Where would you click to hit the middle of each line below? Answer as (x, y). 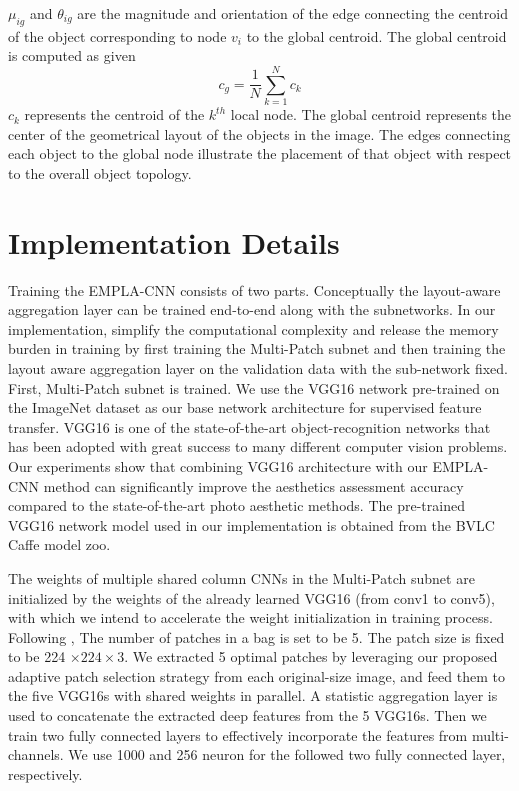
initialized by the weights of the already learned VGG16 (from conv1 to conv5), (251, 597)
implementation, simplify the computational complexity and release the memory (253, 328)
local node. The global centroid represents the (371, 114)
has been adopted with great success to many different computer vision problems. (258, 446)
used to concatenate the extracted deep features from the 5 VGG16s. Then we (247, 715)
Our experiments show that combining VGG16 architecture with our (218, 465)
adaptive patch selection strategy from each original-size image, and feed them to (256, 675)
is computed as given (72, 55)
